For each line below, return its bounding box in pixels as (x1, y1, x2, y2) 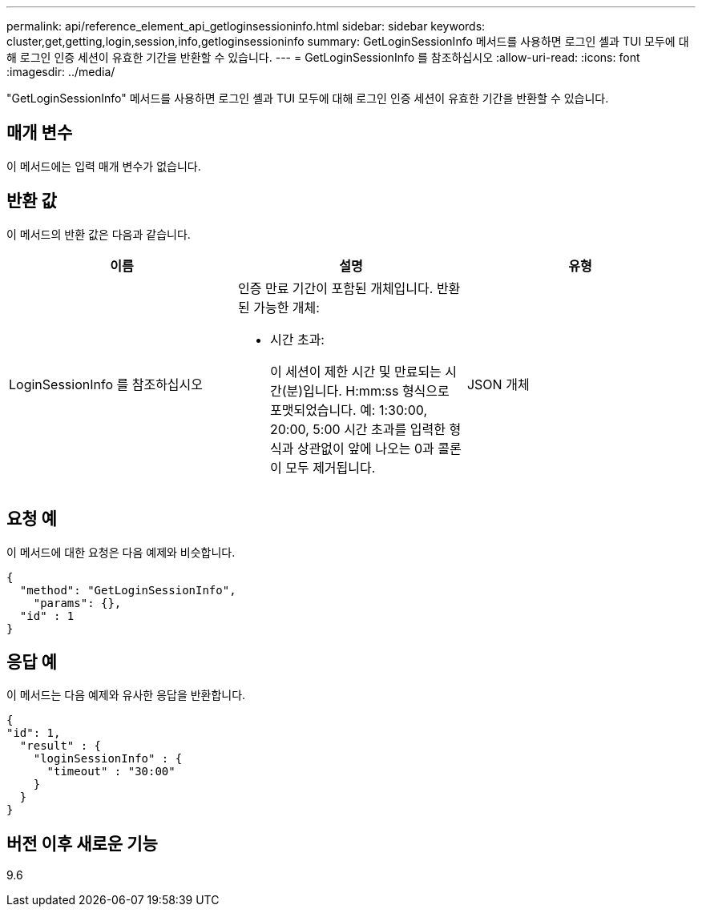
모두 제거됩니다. (285, 459, 376, 476)
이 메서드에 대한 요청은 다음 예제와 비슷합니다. (6, 545, 236, 559)
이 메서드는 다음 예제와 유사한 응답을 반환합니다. (6, 688, 246, 702)
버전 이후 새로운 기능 (6, 833, 158, 854)
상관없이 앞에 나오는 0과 (297, 440, 434, 456)
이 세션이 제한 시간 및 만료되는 (269, 363, 442, 380)
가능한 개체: (253, 299, 320, 316)
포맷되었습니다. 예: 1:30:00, (269, 401, 428, 418)
